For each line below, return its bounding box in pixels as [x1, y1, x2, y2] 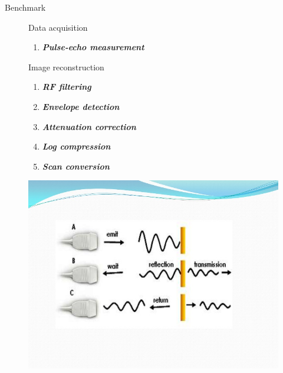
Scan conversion [42, 160, 110, 172]
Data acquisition [28, 21, 88, 33]
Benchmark [5, 1, 46, 13]
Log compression [42, 140, 111, 153]
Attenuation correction [42, 120, 136, 132]
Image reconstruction [28, 60, 104, 73]
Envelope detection [42, 100, 120, 112]
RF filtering [42, 80, 91, 93]
